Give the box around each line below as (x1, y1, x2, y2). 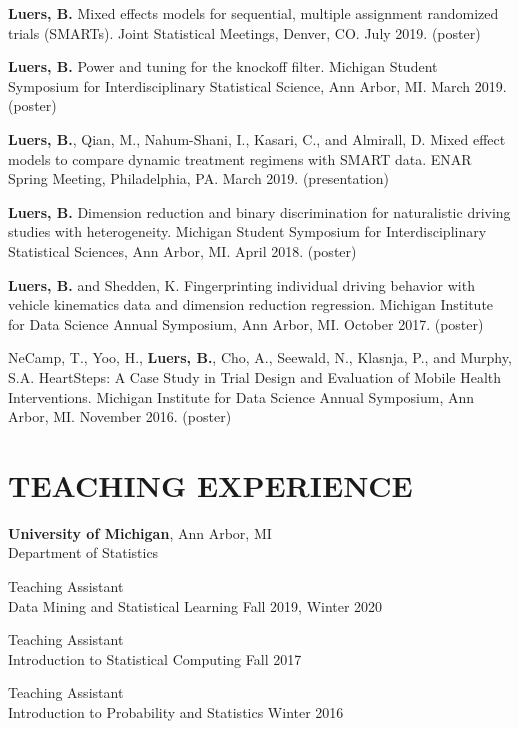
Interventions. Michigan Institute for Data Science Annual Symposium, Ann (8, 386, 475, 407)
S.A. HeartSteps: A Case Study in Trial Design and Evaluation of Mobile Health (8, 366, 502, 387)
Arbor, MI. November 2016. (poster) (8, 406, 232, 427)
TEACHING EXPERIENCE (8, 464, 413, 505)
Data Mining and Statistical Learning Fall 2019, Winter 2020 (8, 595, 383, 616)
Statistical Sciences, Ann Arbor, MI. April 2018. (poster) (8, 240, 357, 261)
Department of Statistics (8, 542, 159, 563)
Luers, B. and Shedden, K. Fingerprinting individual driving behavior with (8, 274, 475, 295)
